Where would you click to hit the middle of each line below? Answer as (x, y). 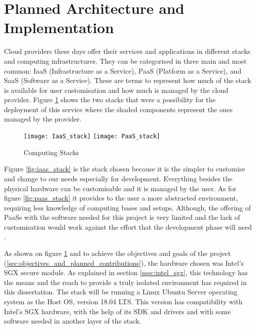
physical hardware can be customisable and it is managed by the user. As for (120, 188)
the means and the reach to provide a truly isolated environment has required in (126, 282)
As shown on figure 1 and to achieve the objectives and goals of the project (118, 253)
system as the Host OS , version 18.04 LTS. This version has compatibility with (123, 302)
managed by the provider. (43, 119)
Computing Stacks (52, 152)
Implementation (59, 27)
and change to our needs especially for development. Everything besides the (118, 178)
